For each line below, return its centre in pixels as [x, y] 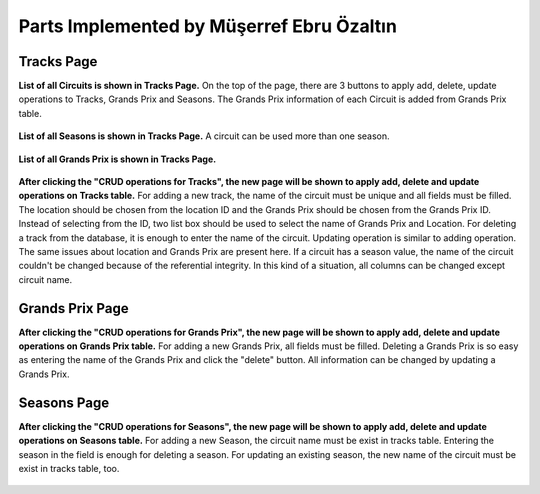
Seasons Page [64, 402]
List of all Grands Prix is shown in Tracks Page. [117, 159]
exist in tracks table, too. [69, 468]
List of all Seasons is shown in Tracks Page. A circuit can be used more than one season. [204, 136]
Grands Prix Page [73, 308]
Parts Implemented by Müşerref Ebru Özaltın [207, 26]
